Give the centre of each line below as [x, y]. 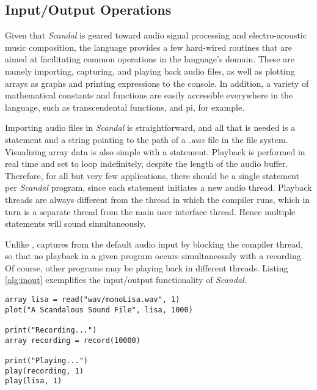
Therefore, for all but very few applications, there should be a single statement [152, 175]
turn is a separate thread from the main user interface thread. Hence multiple [150, 211]
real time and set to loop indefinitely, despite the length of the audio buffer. [147, 164]
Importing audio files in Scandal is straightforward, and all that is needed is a [150, 127]
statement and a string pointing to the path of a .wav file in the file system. [147, 139]
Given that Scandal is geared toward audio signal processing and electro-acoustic [156, 35]
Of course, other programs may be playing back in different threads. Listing [147, 267]
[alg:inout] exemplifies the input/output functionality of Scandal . [126, 280]
